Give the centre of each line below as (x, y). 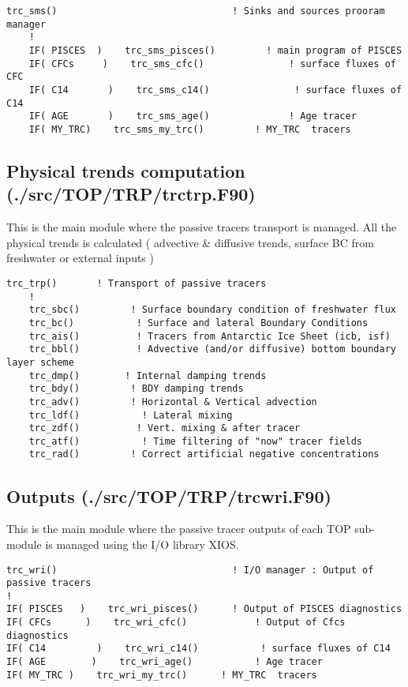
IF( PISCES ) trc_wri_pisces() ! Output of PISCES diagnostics (204, 609)
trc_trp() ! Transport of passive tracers (137, 283)
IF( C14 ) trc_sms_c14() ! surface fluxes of (215, 90)
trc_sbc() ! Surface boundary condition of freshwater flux (212, 310)
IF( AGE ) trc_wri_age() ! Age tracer (165, 662)
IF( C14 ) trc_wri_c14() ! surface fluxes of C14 (198, 649)
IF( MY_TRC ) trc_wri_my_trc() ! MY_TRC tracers (162, 675)
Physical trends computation (126, 170)
